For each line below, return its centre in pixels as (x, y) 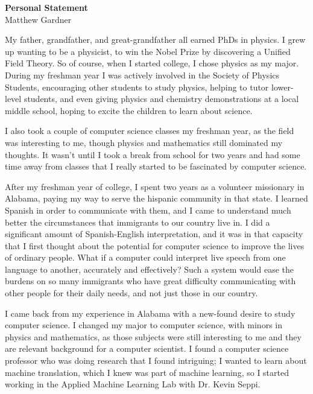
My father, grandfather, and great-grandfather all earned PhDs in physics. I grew (155, 40)
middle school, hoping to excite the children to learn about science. (129, 110)
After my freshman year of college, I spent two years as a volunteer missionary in (155, 186)
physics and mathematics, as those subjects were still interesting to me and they (153, 336)
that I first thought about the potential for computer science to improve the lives (155, 245)
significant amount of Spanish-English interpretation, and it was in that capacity (154, 234)
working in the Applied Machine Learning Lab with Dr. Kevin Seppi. (133, 384)
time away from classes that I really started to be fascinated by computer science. (156, 166)
